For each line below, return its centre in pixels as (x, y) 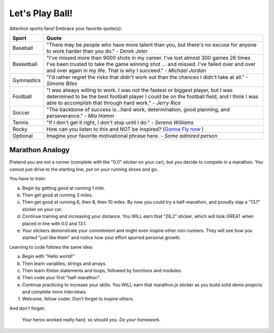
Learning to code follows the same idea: (51, 247)
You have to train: (28, 179)
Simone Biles (62, 83)
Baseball (23, 48)
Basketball (25, 64)
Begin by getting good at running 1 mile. (64, 188)
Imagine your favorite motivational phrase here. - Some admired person (132, 136)
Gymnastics (27, 80)
